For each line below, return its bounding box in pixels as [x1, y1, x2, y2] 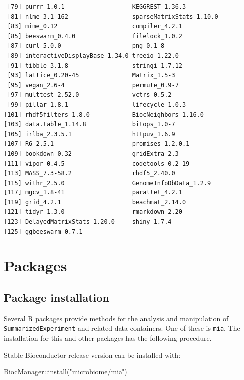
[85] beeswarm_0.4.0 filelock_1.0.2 [7, 32, 182, 40]
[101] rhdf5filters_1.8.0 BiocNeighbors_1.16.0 [4, 111, 204, 118]
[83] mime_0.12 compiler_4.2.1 [7, 23, 182, 30]
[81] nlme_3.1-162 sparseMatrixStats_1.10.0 [7, 13, 218, 20]
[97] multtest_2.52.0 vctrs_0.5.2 [7, 91, 172, 99]
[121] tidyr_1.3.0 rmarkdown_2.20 [4, 208, 182, 216]
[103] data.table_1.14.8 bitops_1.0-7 [4, 121, 175, 128]
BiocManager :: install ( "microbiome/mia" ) [4, 366, 127, 377]
